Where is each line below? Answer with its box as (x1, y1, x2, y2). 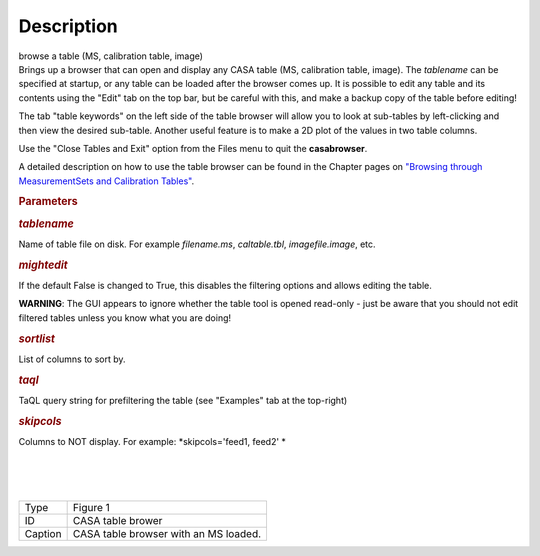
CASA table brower (72, 513, 163, 527)
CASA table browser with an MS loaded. (72, 526, 262, 540)
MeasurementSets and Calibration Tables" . (18, 175, 195, 187)
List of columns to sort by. (18, 353, 126, 365)
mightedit (18, 258, 69, 272)
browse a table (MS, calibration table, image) (18, 50, 204, 62)
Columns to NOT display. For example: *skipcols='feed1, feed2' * (18, 435, 287, 447)
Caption (24, 526, 62, 540)
